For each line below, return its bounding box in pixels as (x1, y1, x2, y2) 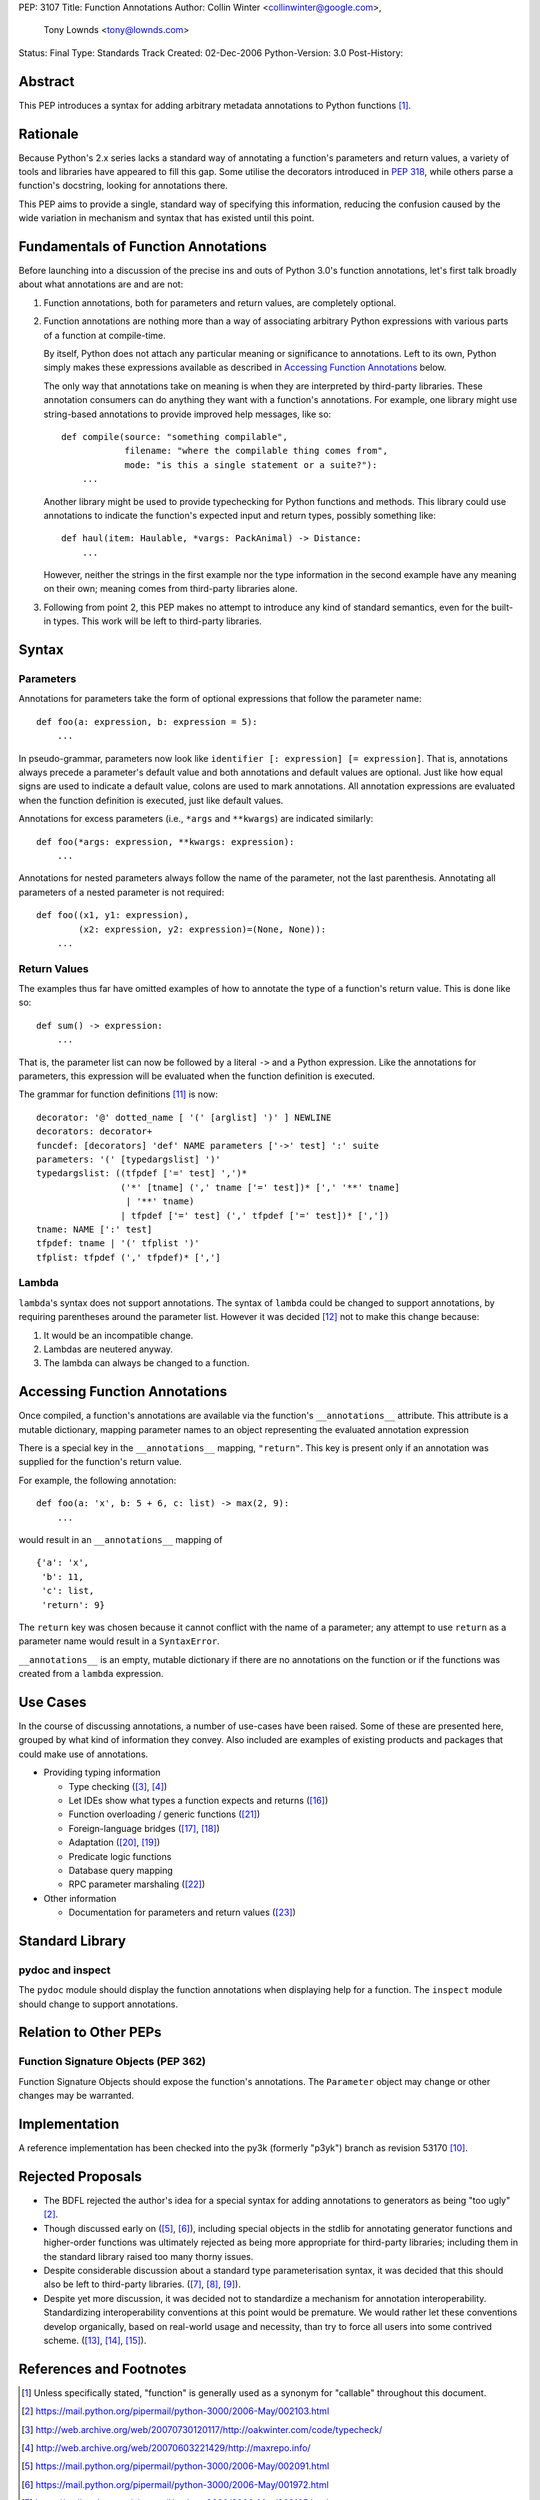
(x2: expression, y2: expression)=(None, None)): (78, 923, 327, 935)
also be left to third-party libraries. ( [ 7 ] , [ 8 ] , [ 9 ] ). (43, 2278, 242, 2290)
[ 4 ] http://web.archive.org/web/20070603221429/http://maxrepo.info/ (21, 2442, 311, 2454)
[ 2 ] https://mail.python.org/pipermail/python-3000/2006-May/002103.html (21, 2405, 330, 2417)
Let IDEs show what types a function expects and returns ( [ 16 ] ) (68, 1795, 329, 1806)
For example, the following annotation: (18, 1474, 177, 1486)
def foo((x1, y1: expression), (36, 910, 190, 921)
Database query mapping (68, 1864, 174, 1876)
